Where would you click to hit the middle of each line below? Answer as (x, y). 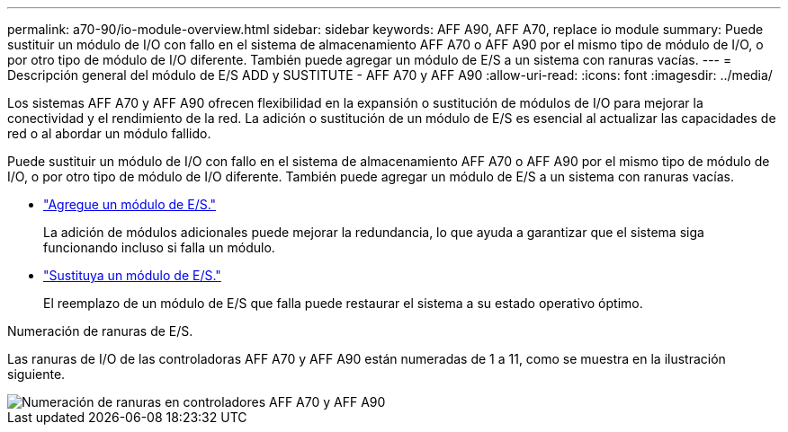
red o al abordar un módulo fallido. (109, 133)
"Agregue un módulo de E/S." (130, 204)
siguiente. (36, 374)
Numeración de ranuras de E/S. (100, 331)
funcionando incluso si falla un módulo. (159, 247)
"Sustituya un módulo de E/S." (132, 275)
